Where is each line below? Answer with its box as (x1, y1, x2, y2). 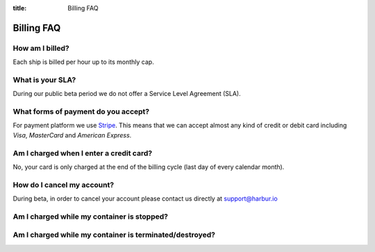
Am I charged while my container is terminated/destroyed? (12, 230, 215, 240)
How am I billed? (12, 43, 69, 53)
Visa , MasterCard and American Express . (12, 131, 132, 139)
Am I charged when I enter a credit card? (12, 148, 153, 158)
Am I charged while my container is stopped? (12, 212, 168, 221)
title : (12, 4, 27, 12)
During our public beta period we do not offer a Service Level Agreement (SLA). (12, 90, 241, 98)
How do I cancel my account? (12, 180, 115, 190)
